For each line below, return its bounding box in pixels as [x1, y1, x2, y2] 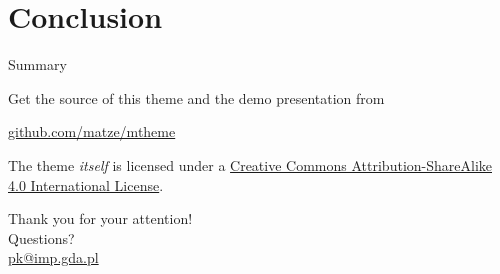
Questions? [8, 227, 75, 248]
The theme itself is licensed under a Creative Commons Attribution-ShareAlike [8, 154, 492, 175]
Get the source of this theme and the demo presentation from [8, 87, 385, 108]
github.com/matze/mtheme [8, 121, 176, 142]
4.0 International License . [8, 174, 164, 195]
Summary [8, 54, 67, 75]
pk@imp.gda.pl [8, 247, 99, 268]
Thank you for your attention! [8, 208, 193, 229]
